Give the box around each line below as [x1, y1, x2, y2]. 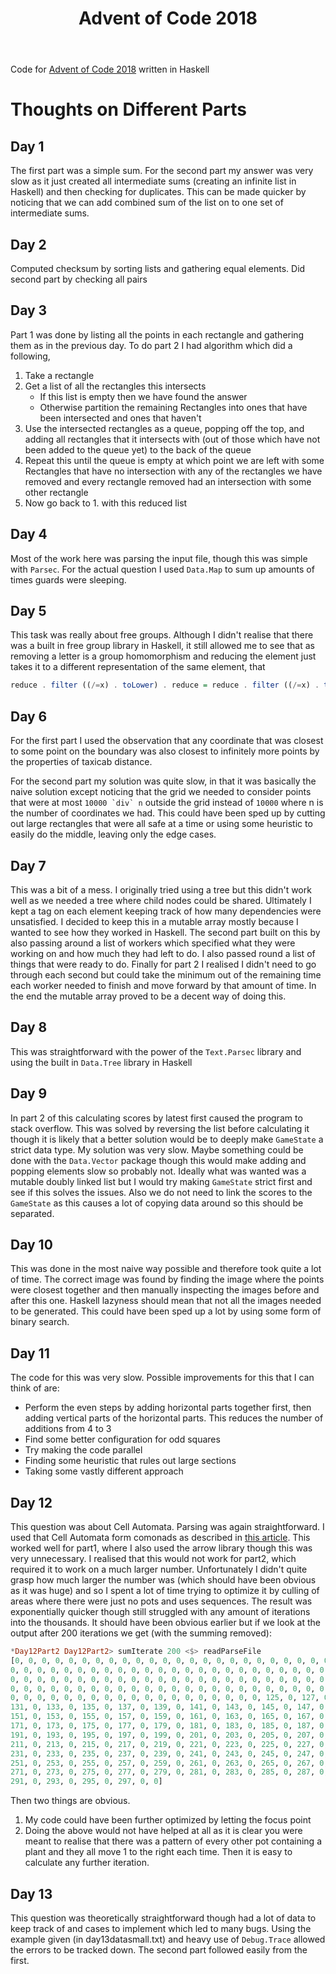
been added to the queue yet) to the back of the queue [24, 443, 252, 456]
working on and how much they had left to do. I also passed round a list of [10, 947, 316, 959]
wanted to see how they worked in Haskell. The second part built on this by [10, 926, 321, 938]
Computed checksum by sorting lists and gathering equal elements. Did [10, 263, 306, 274]
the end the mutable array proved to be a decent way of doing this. [10, 990, 287, 1002]
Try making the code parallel [24, 1444, 143, 1456]
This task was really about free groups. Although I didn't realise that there [10, 629, 314, 641]
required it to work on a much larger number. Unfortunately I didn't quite [10, 1563, 308, 1575]
